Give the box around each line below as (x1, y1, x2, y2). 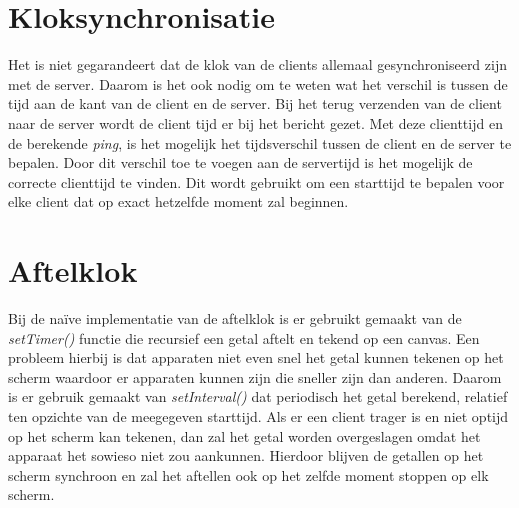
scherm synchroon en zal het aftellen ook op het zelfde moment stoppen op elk (8, 464, 489, 485)
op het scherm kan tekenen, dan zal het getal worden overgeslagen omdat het (8, 425, 481, 446)
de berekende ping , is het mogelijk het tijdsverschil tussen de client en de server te (8, 132, 512, 153)
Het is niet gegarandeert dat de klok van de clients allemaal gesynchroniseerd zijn (8, 54, 507, 75)
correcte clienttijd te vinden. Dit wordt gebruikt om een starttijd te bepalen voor (8, 171, 505, 192)
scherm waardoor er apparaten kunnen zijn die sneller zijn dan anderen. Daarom (8, 366, 502, 387)
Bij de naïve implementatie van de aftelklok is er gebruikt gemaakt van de (8, 308, 462, 328)
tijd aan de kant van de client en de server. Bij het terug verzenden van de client (8, 93, 502, 114)
